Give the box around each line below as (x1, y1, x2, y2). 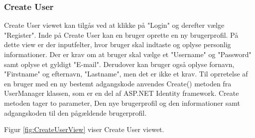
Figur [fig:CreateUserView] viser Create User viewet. (4, 124, 164, 135)
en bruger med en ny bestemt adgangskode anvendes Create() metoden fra (4, 78, 232, 88)
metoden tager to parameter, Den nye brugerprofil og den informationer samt (4, 97, 240, 108)
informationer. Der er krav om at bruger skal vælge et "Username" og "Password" (4, 49, 252, 59)
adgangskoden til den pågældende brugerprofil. (4, 107, 147, 118)
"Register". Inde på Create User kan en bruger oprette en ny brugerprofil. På (4, 29, 239, 40)
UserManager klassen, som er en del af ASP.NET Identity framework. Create (4, 88, 239, 98)
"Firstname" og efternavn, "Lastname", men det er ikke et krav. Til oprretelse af (4, 69, 248, 79)
